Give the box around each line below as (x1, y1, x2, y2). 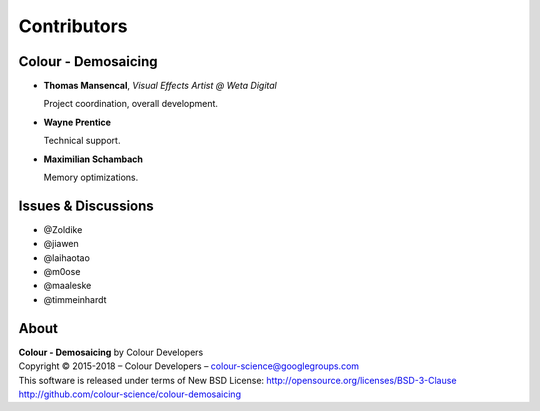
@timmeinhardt (43, 293, 107, 305)
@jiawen (43, 238, 79, 250)
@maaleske (43, 280, 92, 292)
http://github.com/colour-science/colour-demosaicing (18, 388, 242, 400)
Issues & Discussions (18, 197, 154, 214)
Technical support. (43, 135, 121, 147)
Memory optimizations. (43, 171, 139, 184)
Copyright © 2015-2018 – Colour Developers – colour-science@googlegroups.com (18, 360, 360, 372)
